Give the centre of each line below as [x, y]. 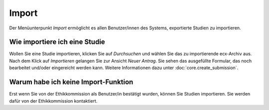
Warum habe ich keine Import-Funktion [71, 82]
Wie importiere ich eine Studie [57, 42]
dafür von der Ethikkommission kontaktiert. [53, 101]
